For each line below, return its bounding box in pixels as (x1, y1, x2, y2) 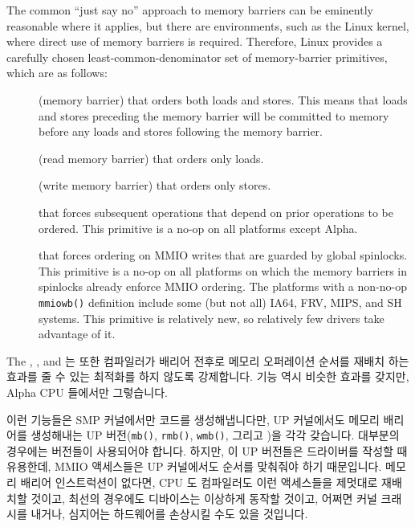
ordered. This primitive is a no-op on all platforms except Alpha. (39, 219, 358, 236)
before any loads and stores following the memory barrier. (39, 123, 323, 140)
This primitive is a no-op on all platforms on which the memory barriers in (39, 262, 408, 279)
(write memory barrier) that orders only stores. (39, 177, 271, 194)
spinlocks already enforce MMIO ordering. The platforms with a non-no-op (39, 278, 407, 295)
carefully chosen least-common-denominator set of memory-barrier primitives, (6, 48, 388, 65)
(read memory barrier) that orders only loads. (39, 149, 264, 166)
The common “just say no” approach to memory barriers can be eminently (6, 2, 373, 18)
